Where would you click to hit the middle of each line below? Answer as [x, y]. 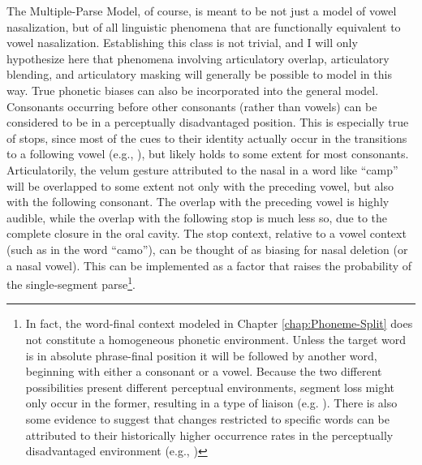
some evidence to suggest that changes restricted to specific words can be [207, 418]
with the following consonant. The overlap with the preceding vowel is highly [198, 202]
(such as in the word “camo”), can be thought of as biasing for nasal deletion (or [207, 249]
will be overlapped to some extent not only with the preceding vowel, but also [200, 185]
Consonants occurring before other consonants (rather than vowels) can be [192, 106]
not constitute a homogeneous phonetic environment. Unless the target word [216, 339]
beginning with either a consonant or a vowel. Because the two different [204, 371]
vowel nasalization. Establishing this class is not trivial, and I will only [182, 43]
